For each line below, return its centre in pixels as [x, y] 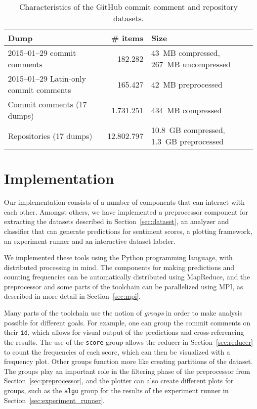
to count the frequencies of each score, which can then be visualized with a [117, 351]
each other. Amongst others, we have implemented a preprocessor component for [126, 211]
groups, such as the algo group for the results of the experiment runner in [116, 390]
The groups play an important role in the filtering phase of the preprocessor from [127, 371]
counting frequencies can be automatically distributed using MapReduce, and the [127, 277]
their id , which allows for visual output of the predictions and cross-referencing [124, 332]
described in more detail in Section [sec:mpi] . [72, 296]
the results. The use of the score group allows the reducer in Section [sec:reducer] [128, 341]
